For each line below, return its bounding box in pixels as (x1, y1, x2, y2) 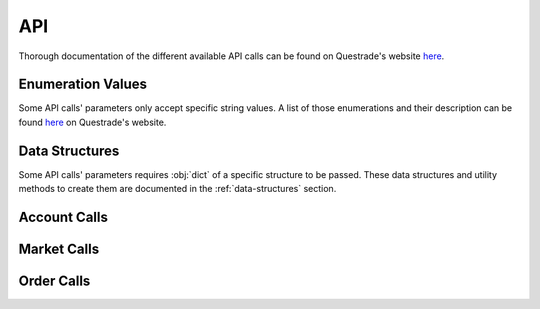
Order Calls (18, 272, 91, 289)
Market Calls (18, 240, 100, 257)
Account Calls (18, 208, 109, 225)
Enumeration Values (18, 76, 148, 93)
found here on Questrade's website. (18, 116, 167, 128)
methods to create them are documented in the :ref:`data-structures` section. (18, 183, 337, 195)
